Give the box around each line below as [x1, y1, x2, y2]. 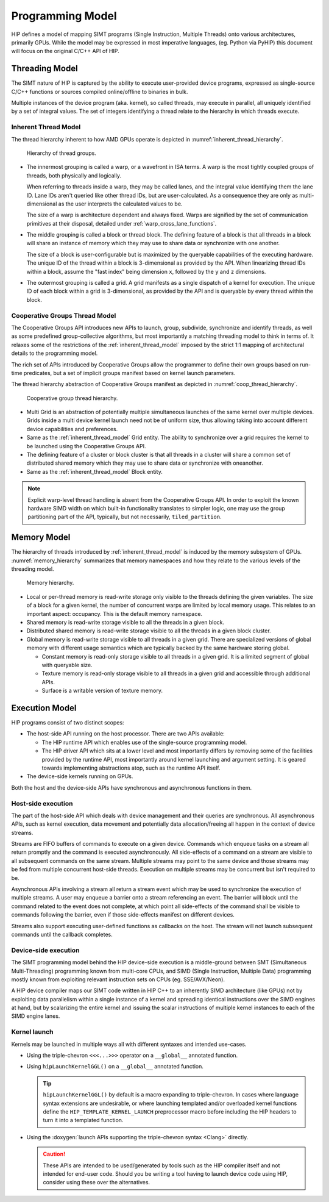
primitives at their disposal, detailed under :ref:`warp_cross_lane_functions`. [26, 220, 217, 227]
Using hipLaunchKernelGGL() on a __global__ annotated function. [26, 1063, 203, 1070]
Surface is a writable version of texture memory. [41, 687, 163, 695]
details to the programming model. [11, 349, 98, 357]
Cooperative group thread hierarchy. [26, 394, 118, 402]
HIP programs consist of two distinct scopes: [11, 719, 124, 726]
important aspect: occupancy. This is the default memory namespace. [26, 610, 203, 617]
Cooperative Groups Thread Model [11, 311, 116, 320]
